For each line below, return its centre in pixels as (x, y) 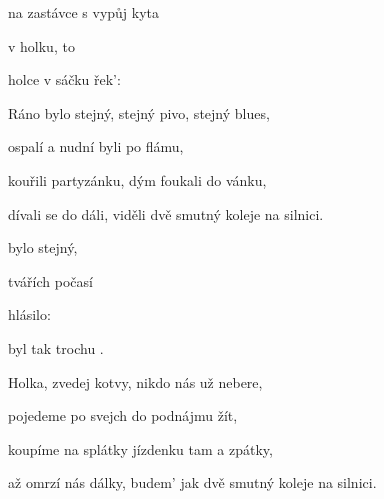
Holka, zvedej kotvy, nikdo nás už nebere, (135, 381)
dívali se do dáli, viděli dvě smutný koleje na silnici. (166, 213)
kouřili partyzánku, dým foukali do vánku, (137, 179)
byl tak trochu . (56, 347)
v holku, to (41, 45)
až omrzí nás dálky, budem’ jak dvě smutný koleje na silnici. (192, 482)
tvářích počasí (50, 280)
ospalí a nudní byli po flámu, (96, 146)
